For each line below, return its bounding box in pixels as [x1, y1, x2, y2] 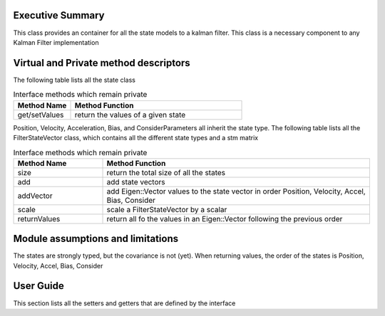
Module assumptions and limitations [13, 233, 178, 245]
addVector [17, 191, 53, 201]
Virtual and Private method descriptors [13, 57, 190, 69]
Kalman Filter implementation [13, 38, 99, 46]
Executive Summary [13, 9, 105, 21]
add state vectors [106, 177, 165, 186]
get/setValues [17, 110, 64, 120]
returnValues [17, 214, 61, 223]
